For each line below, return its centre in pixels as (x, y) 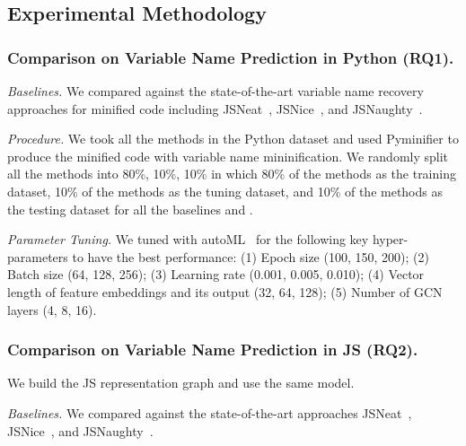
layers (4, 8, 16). (52, 309)
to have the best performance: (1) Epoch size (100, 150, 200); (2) (251, 256)
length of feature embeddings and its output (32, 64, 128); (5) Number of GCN (225, 291)
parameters (38, 256)
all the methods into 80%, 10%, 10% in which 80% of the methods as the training (232, 174)
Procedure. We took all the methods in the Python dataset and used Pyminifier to (233, 139)
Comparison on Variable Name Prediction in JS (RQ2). (213, 350)
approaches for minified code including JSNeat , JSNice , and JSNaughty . (215, 108)
